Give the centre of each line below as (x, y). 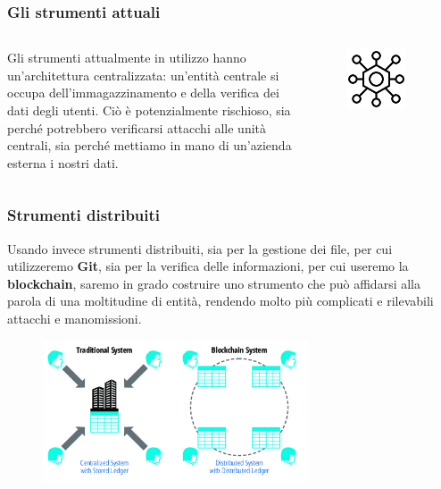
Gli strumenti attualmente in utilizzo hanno (127, 58)
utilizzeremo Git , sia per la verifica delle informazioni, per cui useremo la (208, 266)
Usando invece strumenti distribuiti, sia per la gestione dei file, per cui (200, 248)
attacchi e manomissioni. (75, 318)
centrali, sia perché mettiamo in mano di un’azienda (150, 145)
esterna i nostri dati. (63, 162)
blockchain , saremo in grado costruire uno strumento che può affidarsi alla (214, 283)
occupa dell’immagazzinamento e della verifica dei (143, 93)
